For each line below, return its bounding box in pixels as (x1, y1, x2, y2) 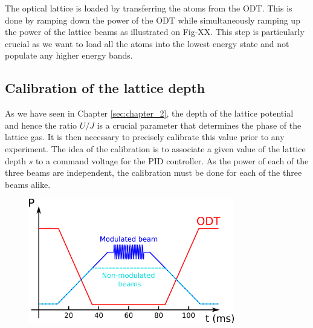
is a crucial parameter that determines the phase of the (97, 118, 302, 131)
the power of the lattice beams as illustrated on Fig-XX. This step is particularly (5, 25, 305, 38)
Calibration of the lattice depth (5, 79, 205, 97)
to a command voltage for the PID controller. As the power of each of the (35, 154, 309, 167)
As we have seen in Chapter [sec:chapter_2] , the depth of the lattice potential (5, 107, 294, 120)
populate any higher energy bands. (5, 49, 133, 62)
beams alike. (5, 178, 51, 190)
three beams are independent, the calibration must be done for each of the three (5, 166, 302, 179)
